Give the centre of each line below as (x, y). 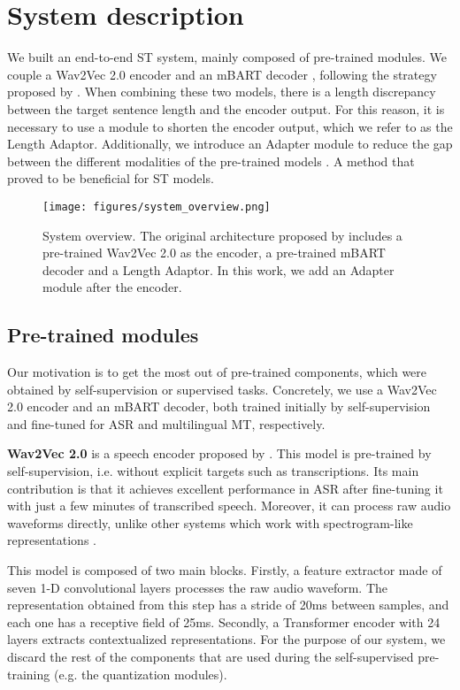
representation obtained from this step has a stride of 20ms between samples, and (228, 605)
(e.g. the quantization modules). (140, 674)
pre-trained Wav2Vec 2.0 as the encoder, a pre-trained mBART (214, 253)
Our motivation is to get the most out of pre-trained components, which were (217, 372)
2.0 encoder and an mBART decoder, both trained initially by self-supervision (219, 406)
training (29, 674)
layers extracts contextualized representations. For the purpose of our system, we (226, 639)
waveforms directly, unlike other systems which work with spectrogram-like (210, 522)
